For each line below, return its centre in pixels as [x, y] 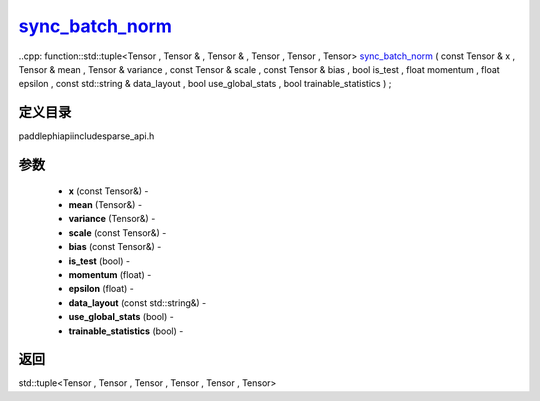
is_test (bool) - [99, 261]
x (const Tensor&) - [108, 191]
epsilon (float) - [101, 289]
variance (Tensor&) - [112, 219]
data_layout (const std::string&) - [137, 302]
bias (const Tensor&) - [115, 247]
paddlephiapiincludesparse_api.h [86, 136]
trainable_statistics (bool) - [126, 331]
